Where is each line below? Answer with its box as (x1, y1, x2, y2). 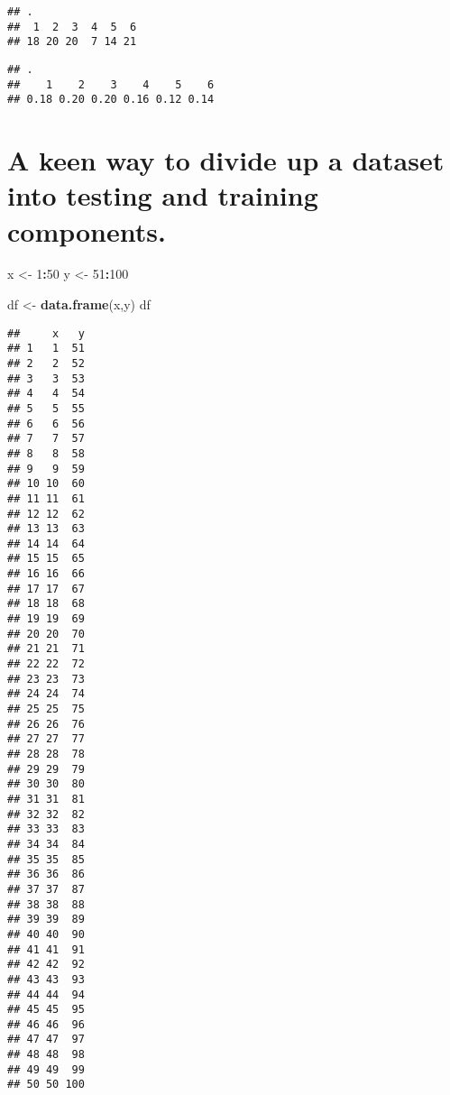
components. (7, 212, 166, 249)
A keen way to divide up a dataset (7, 142, 445, 179)
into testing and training (7, 177, 318, 214)
